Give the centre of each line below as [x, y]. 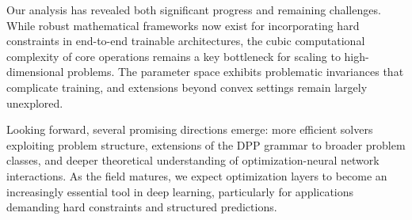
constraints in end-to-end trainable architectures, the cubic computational [186, 41]
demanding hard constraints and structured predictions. [142, 207]
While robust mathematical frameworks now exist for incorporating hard [183, 25]
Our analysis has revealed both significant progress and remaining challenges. [194, 9]
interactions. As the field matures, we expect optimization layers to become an [197, 175]
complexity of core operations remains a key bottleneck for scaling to [174, 56]
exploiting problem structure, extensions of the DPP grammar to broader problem [206, 144]
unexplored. [35, 102]
